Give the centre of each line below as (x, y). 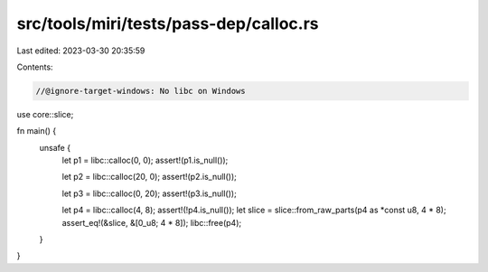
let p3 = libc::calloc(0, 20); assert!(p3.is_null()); (149, 193)
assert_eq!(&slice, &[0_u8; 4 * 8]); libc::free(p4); (152, 222)
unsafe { (55, 147)
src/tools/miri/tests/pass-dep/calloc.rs (168, 23)
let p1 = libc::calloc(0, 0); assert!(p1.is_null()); (145, 160)
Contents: (35, 67)
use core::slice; (45, 114)
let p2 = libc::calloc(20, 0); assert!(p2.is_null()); (149, 177)
